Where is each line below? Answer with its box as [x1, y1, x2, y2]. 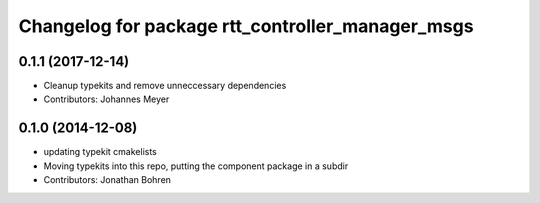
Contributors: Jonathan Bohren [43, 174, 172, 186]
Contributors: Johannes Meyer [43, 93, 170, 105]
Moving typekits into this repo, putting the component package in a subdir [43, 160, 349, 172]
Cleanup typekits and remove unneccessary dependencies [43, 80, 287, 92]
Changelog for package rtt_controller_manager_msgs [18, 15, 474, 37]
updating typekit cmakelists [43, 146, 157, 158]
